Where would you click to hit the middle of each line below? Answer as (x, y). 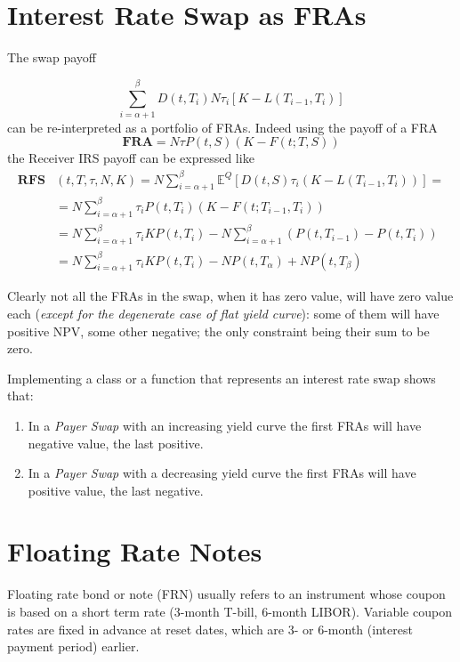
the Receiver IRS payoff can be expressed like (131, 158)
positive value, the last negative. (116, 490)
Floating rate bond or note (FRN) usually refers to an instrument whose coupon (226, 594)
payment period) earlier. (73, 646)
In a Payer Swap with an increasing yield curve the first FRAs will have (225, 425)
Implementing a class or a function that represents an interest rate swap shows (222, 378)
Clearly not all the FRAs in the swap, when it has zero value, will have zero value (230, 296)
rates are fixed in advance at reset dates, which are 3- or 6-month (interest (210, 629)
